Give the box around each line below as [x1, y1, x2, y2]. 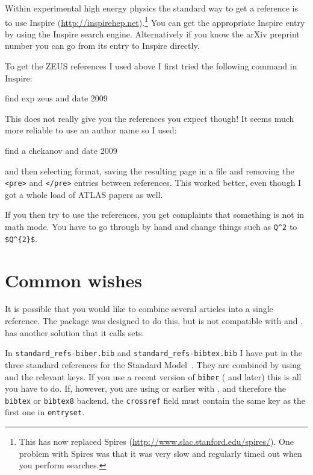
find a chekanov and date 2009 [5, 144, 117, 156]
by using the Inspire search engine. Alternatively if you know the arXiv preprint [5, 27, 300, 40]
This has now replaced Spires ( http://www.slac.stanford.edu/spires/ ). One [19, 435, 294, 448]
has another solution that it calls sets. [5, 326, 144, 339]
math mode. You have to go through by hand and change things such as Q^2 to [5, 220, 297, 233]
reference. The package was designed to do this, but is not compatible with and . [5, 314, 303, 327]
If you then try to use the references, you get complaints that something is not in [5, 208, 305, 221]
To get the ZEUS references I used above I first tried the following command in [5, 60, 297, 72]
